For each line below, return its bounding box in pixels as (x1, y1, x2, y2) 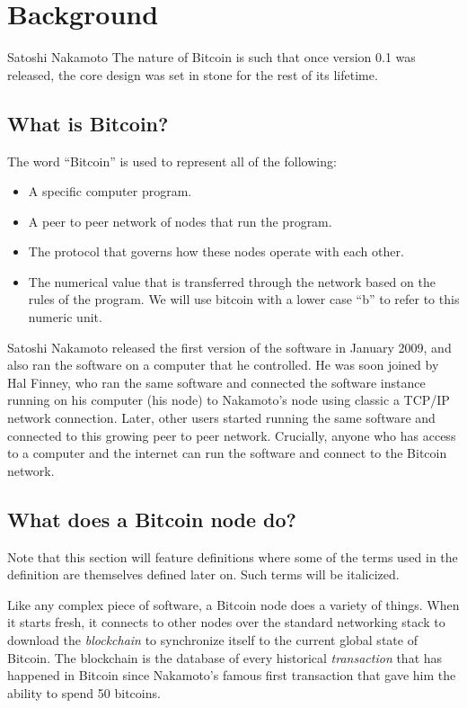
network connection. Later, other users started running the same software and (7, 408, 436, 427)
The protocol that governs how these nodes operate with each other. (28, 242, 404, 261)
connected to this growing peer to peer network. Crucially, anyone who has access (7, 426, 456, 444)
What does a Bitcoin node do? (7, 505, 296, 533)
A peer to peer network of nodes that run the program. (28, 211, 332, 230)
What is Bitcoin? (7, 109, 169, 137)
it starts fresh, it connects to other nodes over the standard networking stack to (7, 613, 445, 632)
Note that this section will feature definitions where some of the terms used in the (7, 547, 458, 566)
